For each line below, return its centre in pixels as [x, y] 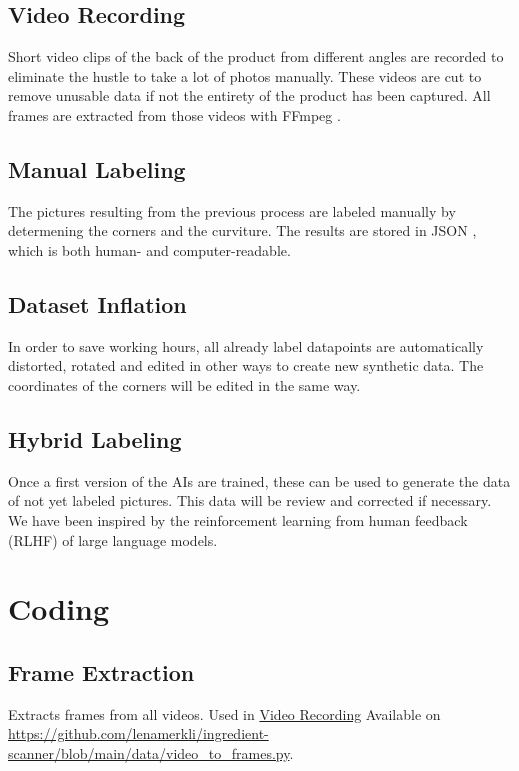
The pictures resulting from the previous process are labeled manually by [232, 210]
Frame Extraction [101, 671]
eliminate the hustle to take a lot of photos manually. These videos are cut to [245, 75]
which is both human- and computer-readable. [149, 249]
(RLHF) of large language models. [113, 539]
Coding [59, 608]
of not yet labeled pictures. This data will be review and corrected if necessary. [250, 500]
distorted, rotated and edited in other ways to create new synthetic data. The [246, 365]
